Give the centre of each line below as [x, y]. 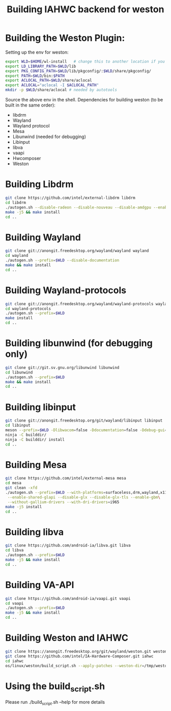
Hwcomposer [27, 159]
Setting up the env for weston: [37, 52]
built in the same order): [31, 105]
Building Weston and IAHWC [67, 638]
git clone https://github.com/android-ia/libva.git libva [68, 546]
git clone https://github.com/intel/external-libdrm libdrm [70, 198]
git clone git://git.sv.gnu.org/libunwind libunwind [62, 367]
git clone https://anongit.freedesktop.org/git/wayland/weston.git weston [86, 651]
